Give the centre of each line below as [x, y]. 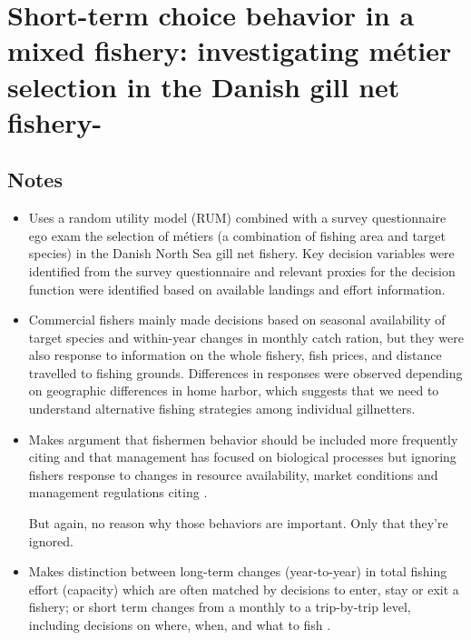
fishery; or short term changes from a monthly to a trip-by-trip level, [220, 607]
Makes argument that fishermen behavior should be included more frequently [243, 439]
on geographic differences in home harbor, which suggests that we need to [234, 390]
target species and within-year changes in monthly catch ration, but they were [246, 337]
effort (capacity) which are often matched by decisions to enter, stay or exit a [244, 589]
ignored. [51, 540]
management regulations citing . [118, 492]
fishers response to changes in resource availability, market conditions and [233, 474]
